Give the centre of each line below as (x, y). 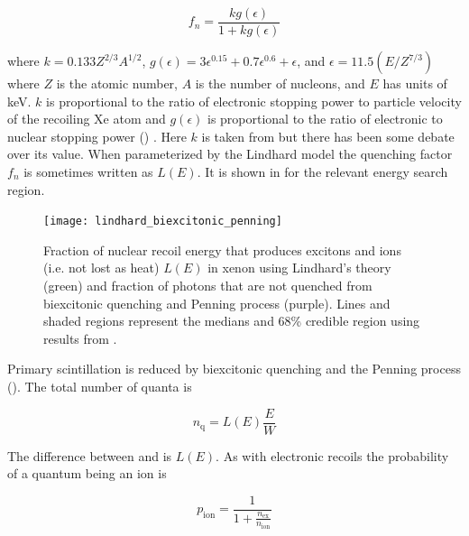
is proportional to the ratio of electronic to (325, 119)
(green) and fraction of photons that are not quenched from (208, 286)
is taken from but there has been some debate (328, 136)
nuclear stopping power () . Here (97, 136)
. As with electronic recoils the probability (332, 455)
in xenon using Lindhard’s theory (299, 268)
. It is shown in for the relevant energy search (322, 172)
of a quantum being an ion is (87, 473)
